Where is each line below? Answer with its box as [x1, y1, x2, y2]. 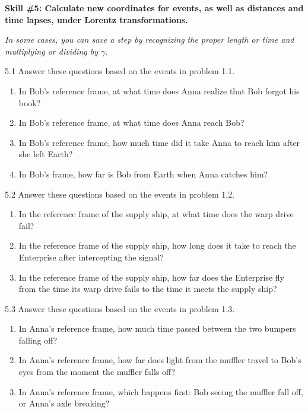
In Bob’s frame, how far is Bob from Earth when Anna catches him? [18, 167, 268, 180]
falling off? [18, 333, 58, 346]
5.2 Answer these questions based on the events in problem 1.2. [5, 188, 235, 200]
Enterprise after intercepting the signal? [18, 250, 164, 263]
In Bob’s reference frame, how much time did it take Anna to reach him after [18, 136, 300, 148]
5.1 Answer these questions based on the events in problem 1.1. [5, 65, 235, 77]
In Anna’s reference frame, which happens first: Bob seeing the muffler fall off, [18, 385, 303, 398]
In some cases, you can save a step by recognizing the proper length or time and [5, 33, 294, 46]
